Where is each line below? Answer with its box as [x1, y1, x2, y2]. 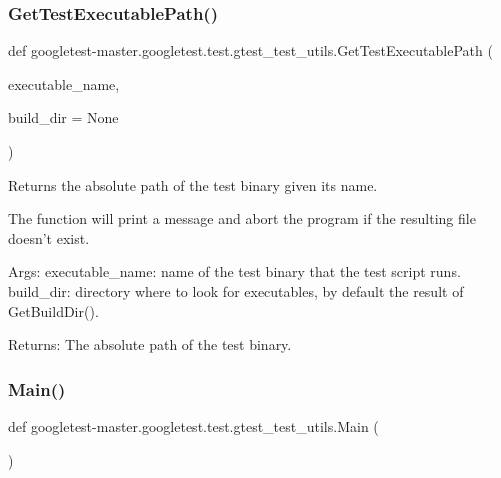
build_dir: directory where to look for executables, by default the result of [8, 280, 464, 301]
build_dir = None [8, 107, 119, 128]
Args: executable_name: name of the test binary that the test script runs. [8, 261, 461, 282]
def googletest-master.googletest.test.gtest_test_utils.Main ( [8, 415, 379, 436]
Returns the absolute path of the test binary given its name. [8, 174, 378, 195]
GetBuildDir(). [8, 300, 99, 321]
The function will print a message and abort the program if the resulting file [8, 208, 476, 229]
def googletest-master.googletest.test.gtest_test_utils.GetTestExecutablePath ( [8, 40, 493, 61]
